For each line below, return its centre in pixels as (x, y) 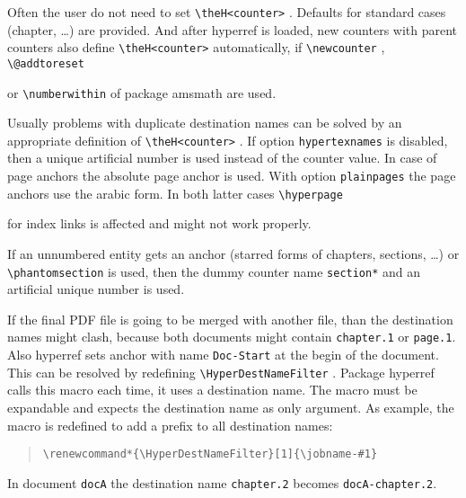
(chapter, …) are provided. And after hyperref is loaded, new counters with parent (233, 29)
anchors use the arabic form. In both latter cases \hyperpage (175, 193)
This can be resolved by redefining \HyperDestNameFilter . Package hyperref (221, 372)
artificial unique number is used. (96, 289)
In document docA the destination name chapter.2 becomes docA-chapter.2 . (222, 482)
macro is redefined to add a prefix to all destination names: (170, 425)
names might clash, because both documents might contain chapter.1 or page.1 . (232, 337)
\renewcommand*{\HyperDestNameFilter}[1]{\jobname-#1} (210, 454)
